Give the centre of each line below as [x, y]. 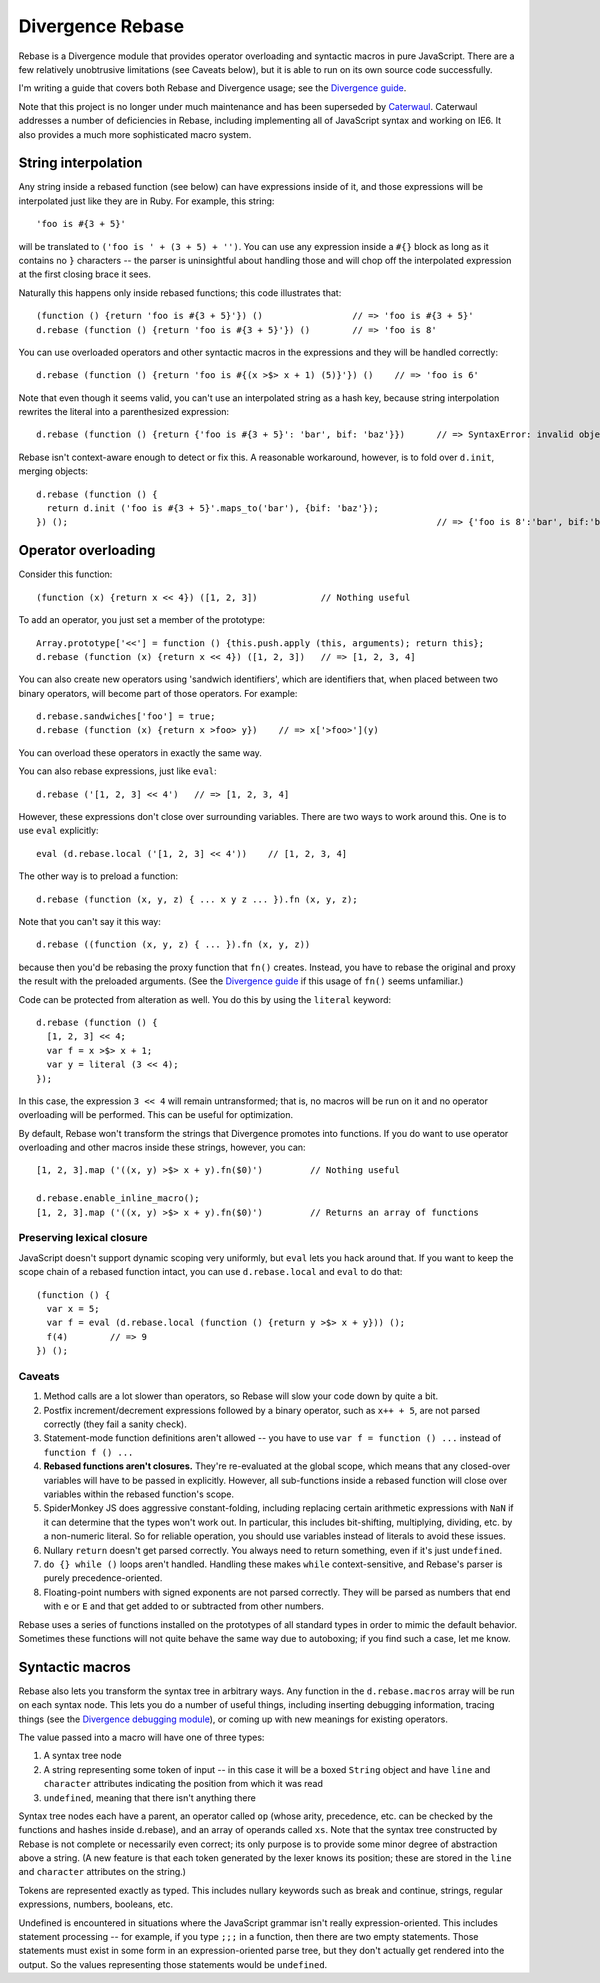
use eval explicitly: [58, 831]
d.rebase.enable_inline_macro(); [118, 1198]
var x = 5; [73, 1308]
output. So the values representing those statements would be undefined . [173, 1964]
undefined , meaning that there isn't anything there [150, 1797]
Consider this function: [65, 574]
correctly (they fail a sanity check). [115, 1424]
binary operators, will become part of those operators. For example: [158, 693]
